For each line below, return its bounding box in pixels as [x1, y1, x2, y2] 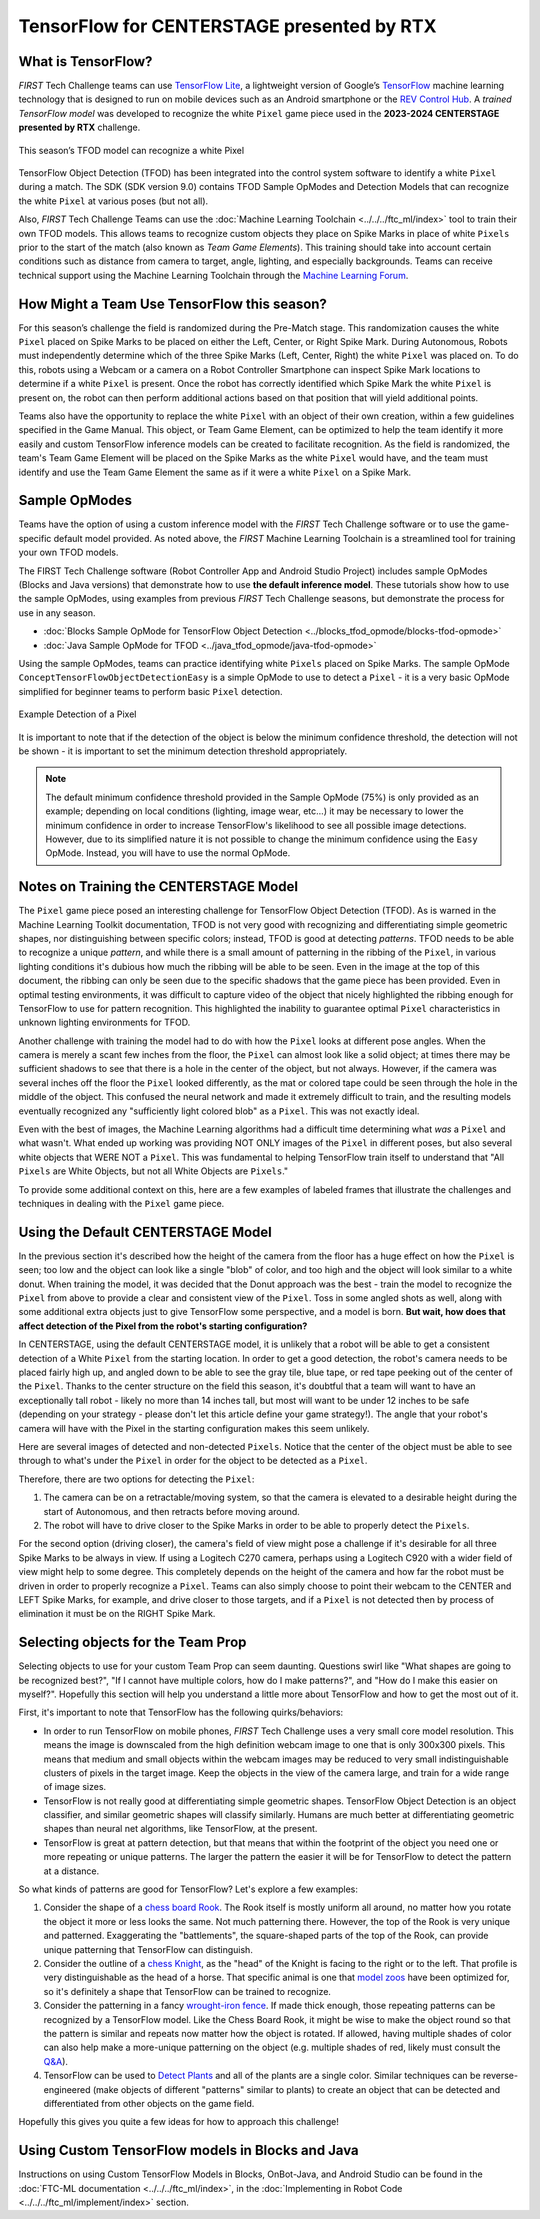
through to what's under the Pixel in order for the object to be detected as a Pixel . [18, 1455, 368, 1467]
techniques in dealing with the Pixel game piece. [18, 1198, 225, 1209]
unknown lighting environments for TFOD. [18, 1016, 191, 1029]
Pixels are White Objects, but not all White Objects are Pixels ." [18, 1165, 289, 1177]
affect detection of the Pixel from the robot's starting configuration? [18, 1320, 308, 1332]
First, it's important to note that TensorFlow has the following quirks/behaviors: [18, 1706, 344, 1719]
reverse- [482, 2070, 519, 2082]
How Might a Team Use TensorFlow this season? [18, 295, 327, 312]
